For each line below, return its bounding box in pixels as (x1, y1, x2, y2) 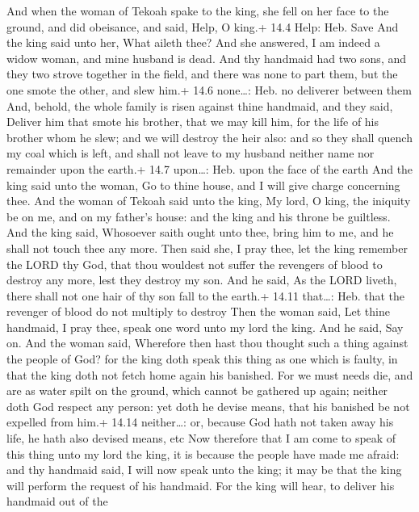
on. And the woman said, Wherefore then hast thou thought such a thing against (6, 334, 409, 351)
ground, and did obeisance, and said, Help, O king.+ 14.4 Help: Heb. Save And (6, 18, 399, 35)
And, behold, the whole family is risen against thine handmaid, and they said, (6, 97, 393, 114)
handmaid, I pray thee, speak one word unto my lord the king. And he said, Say (6, 318, 404, 335)
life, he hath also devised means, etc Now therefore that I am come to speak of (6, 430, 396, 447)
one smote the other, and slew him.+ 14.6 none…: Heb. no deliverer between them (6, 81, 412, 98)
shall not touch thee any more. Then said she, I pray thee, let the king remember (6, 239, 408, 256)
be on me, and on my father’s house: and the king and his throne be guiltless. (6, 208, 391, 225)
